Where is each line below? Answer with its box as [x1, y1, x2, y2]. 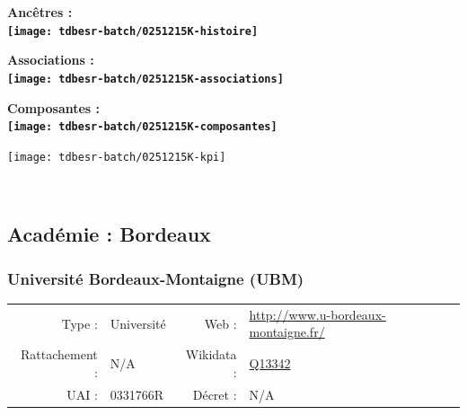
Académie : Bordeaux [7, 220, 211, 248]
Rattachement [21, 345, 98, 364]
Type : [61, 313, 98, 332]
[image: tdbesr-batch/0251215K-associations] [7, 72, 284, 85]
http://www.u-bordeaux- [249, 305, 386, 323]
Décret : [192, 384, 237, 403]
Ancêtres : [7, 3, 73, 21]
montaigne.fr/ [249, 322, 325, 341]
